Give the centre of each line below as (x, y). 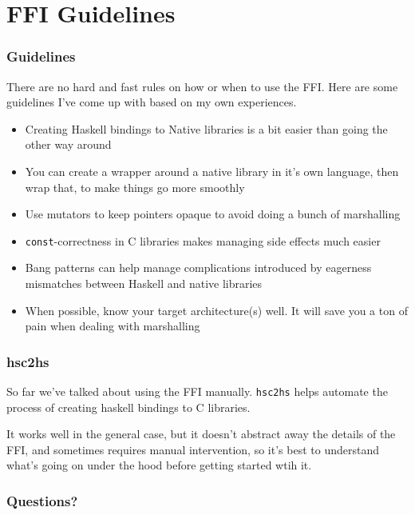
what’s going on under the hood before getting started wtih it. (159, 465)
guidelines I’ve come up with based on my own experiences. (152, 102)
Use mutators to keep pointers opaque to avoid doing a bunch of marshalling (213, 214)
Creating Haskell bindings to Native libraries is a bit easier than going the (206, 128)
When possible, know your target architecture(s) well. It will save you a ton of (216, 310)
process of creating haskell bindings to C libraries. (128, 407)
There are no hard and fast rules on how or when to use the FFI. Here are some (202, 86)
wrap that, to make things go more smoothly (135, 187)
